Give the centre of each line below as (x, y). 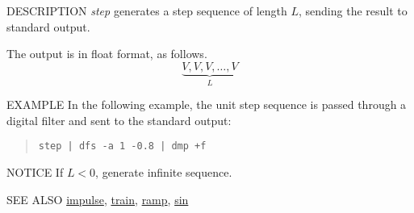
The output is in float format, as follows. (107, 54)
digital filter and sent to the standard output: (119, 120)
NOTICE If (35, 172)
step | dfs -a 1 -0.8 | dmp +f (122, 146)
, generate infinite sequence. (164, 172)
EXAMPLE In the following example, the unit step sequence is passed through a (207, 104)
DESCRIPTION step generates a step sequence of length (147, 10)
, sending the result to (353, 10)
